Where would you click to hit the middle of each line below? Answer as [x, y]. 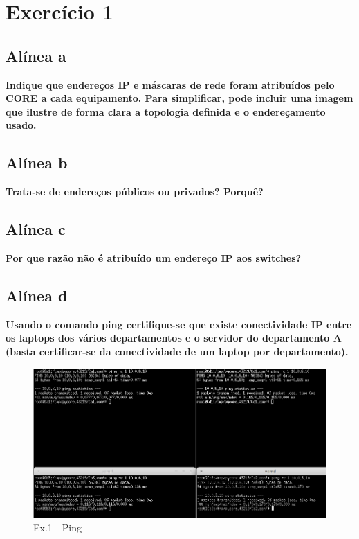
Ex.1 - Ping [58, 528]
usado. [21, 125]
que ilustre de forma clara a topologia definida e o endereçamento [166, 111]
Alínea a [36, 55]
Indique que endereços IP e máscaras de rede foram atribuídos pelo [170, 84]
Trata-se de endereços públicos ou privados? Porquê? [135, 192]
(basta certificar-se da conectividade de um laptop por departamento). [177, 351]
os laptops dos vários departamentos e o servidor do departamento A [174, 338]
